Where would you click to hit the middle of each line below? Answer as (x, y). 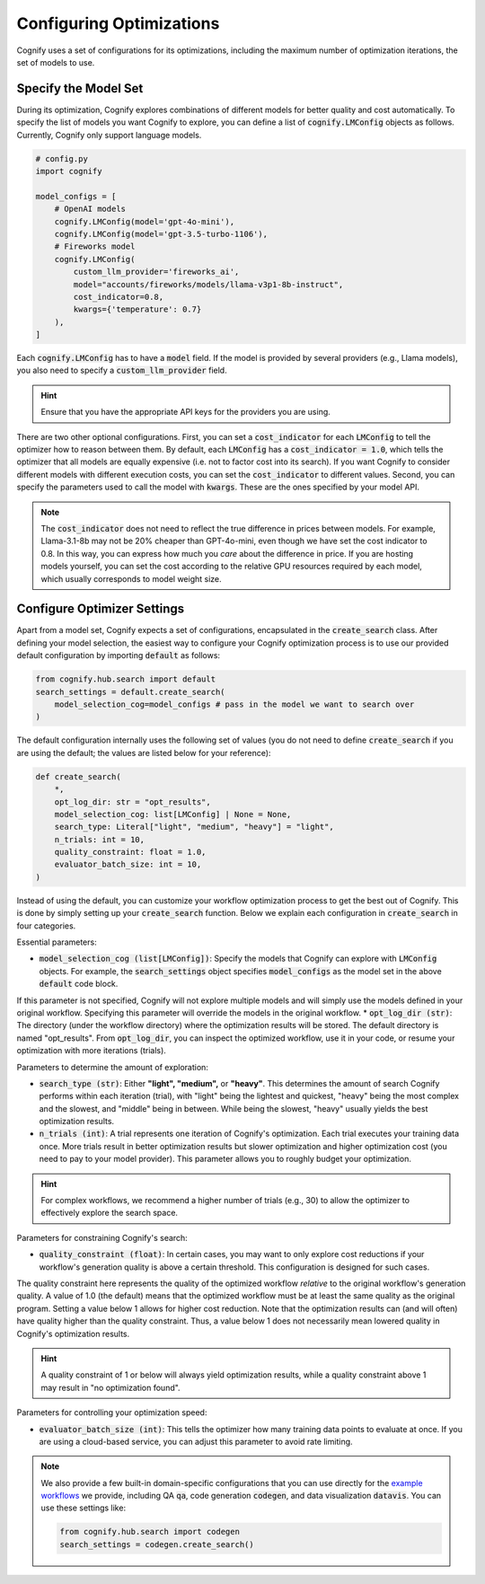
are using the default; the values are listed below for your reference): (144, 752)
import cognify (69, 171)
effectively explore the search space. (110, 1213)
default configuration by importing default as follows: (118, 656)
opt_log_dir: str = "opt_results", (132, 802)
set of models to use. (56, 62)
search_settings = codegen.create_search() (157, 1544)
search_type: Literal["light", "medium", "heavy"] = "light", (194, 827)
